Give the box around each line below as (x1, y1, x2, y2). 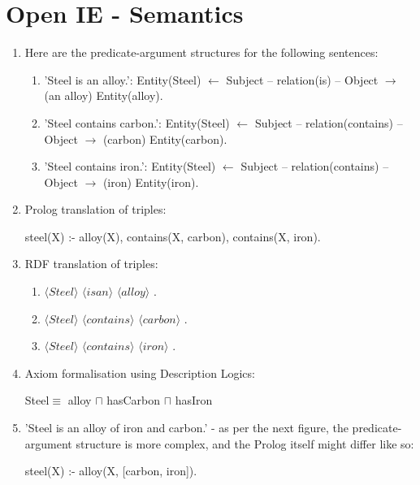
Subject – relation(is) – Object (226, 71, 379, 88)
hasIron (175, 392, 213, 409)
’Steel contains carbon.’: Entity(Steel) (44, 114, 230, 131)
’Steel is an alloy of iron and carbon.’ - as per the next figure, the (24, 419, 349, 436)
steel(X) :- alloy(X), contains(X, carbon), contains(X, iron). (24, 227, 321, 245)
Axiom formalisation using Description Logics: (24, 364, 255, 381)
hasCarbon (106, 392, 160, 409)
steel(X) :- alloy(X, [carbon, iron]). (24, 462, 197, 479)
